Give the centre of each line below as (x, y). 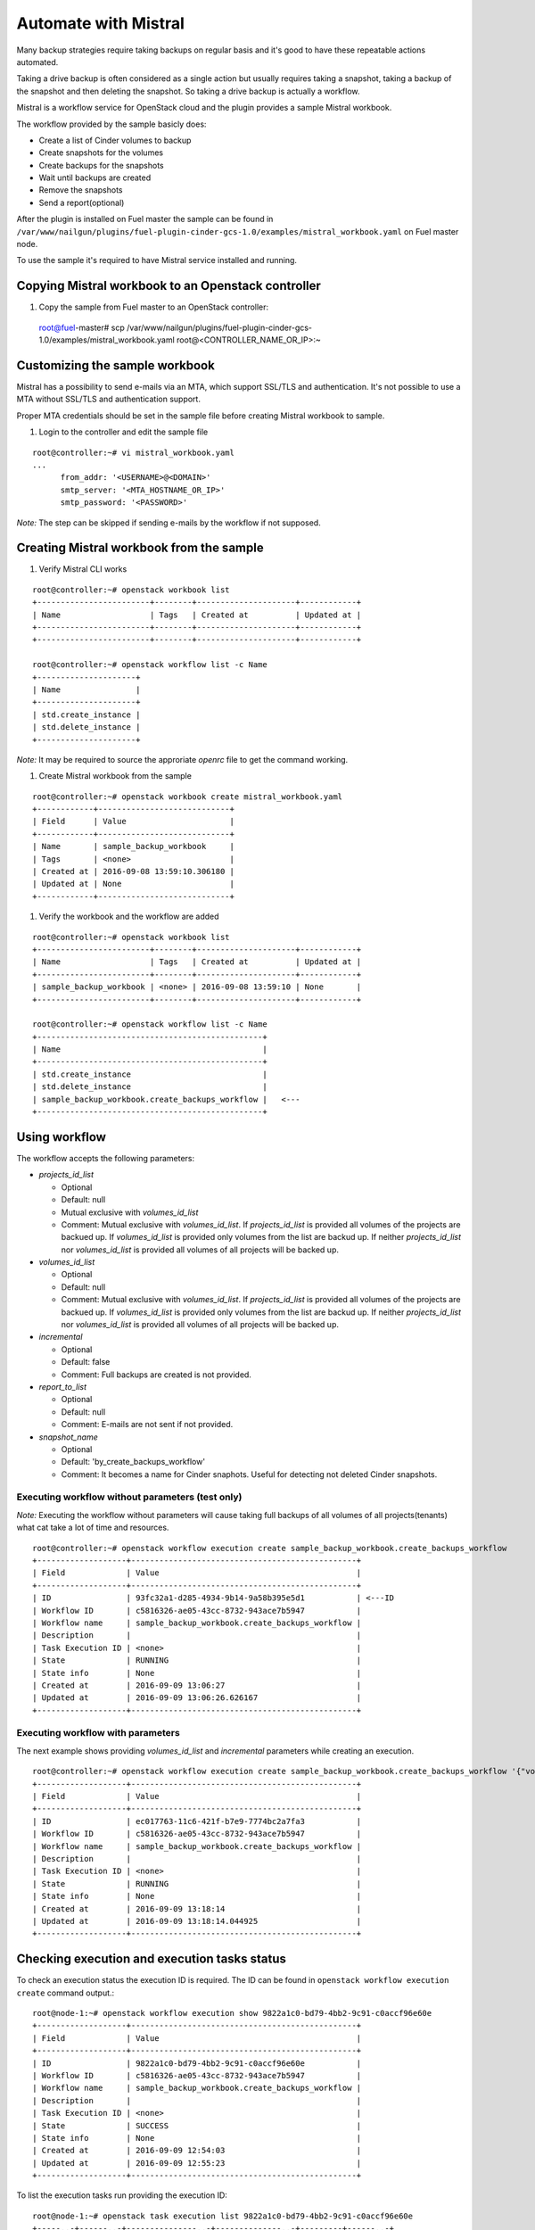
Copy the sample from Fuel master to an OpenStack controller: (154, 307)
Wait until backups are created (95, 178)
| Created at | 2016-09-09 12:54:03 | (197, 2151)
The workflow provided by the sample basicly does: (111, 124)
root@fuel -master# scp (82, 327)
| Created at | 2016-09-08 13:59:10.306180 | (134, 871)
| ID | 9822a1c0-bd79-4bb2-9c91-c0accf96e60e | (197, 2063)
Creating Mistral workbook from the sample (140, 548)
